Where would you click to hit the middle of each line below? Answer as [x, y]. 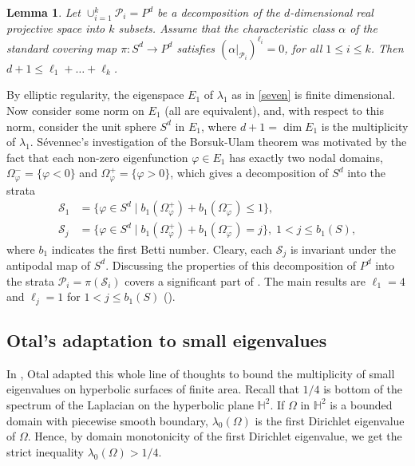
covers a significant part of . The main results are [245, 280]
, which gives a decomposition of [249, 173]
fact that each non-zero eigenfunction [97, 157]
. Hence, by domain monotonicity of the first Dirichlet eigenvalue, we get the [215, 436]
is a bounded [361, 404]
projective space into [56, 28]
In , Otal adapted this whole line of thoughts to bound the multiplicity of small [201, 373]
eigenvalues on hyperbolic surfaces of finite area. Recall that [153, 389]
